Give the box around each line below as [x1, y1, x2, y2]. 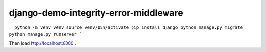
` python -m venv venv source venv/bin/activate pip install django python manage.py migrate [9, 25, 243, 30]
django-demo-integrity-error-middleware [9, 7, 183, 18]
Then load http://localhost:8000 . [9, 40, 76, 46]
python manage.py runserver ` [9, 31, 82, 37]
